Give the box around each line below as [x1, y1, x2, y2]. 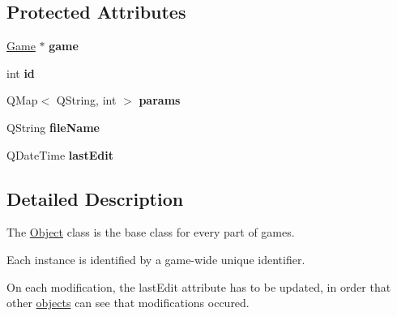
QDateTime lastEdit [6, 146, 113, 163]
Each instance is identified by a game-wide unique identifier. [6, 250, 305, 267]
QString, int [56, 92, 117, 109]
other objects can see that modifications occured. [6, 294, 250, 311]
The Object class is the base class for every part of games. [6, 224, 295, 241]
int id [6, 64, 35, 81]
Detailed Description [6, 186, 184, 211]
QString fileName [6, 118, 100, 135]
